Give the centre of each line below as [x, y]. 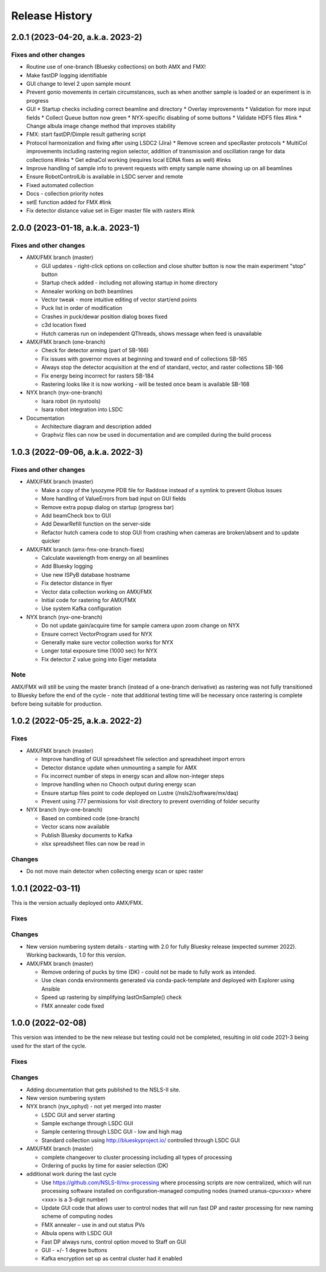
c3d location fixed [64, 325]
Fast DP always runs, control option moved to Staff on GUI [114, 1242]
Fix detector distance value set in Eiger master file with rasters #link [111, 210]
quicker [51, 541]
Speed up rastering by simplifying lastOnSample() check [112, 997]
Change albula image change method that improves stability [101, 126]
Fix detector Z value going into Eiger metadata [99, 659]
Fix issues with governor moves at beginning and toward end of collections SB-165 [144, 359]
